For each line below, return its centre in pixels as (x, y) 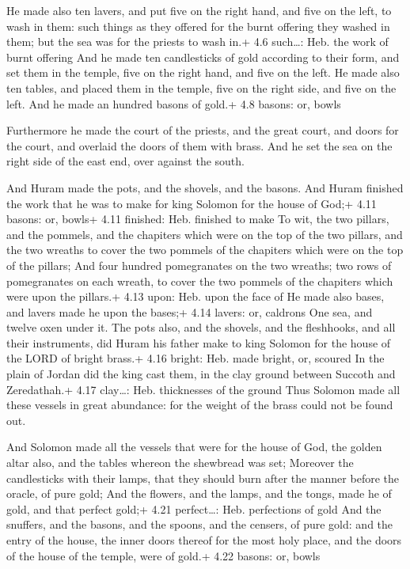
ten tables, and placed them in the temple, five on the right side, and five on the (201, 87)
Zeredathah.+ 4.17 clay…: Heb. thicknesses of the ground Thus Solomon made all (203, 389)
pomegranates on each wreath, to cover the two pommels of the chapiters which (200, 281)
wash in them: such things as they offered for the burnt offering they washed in (198, 26)
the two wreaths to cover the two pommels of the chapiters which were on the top (205, 250)
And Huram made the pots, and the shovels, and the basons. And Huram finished (205, 187)
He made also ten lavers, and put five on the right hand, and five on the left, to (199, 10)
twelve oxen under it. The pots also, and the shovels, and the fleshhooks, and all (201, 327)
